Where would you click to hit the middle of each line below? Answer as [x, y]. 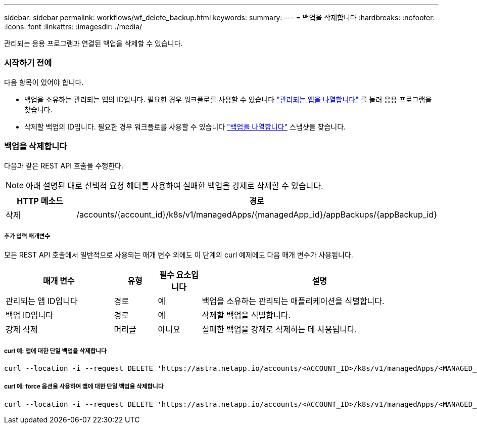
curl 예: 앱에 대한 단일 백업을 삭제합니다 [55, 351]
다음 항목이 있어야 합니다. [44, 82]
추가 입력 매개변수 [27, 236]
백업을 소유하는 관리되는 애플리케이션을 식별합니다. [293, 301]
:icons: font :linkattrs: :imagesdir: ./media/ [73, 27]
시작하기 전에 [28, 63]
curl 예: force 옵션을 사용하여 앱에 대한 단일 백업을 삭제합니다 [84, 387]
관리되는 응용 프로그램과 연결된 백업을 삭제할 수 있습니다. [93, 43]
